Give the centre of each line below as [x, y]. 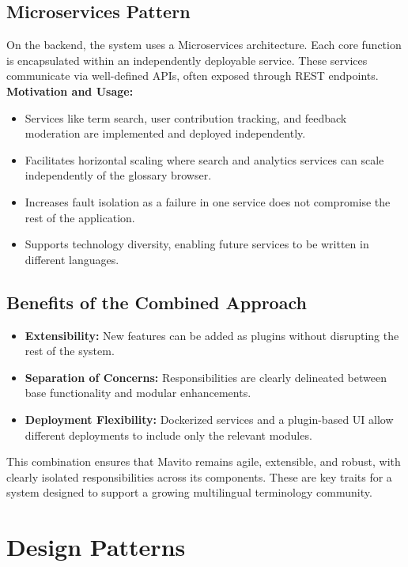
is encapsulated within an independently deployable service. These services [187, 60]
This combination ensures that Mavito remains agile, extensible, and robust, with [204, 461]
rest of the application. [80, 217]
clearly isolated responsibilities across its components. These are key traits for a [199, 476]
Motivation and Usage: [70, 91]
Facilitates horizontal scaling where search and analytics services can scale [204, 159]
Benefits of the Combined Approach [157, 302]
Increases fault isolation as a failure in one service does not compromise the [208, 201]
